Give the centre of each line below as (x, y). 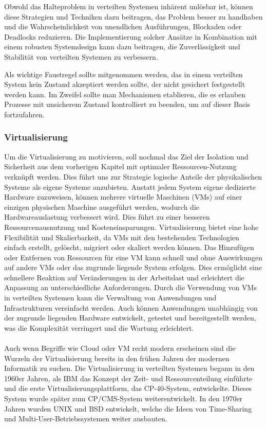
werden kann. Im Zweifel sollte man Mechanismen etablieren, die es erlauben (125, 94)
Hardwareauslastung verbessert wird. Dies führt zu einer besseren (107, 217)
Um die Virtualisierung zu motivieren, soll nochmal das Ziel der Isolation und (126, 156)
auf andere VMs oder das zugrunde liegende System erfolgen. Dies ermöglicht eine (133, 267)
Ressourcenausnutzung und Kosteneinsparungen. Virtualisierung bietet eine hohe (131, 227)
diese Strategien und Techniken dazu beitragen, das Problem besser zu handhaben (133, 16)
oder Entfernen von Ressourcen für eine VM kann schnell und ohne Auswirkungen (133, 257)
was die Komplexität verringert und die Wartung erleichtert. (99, 327)
